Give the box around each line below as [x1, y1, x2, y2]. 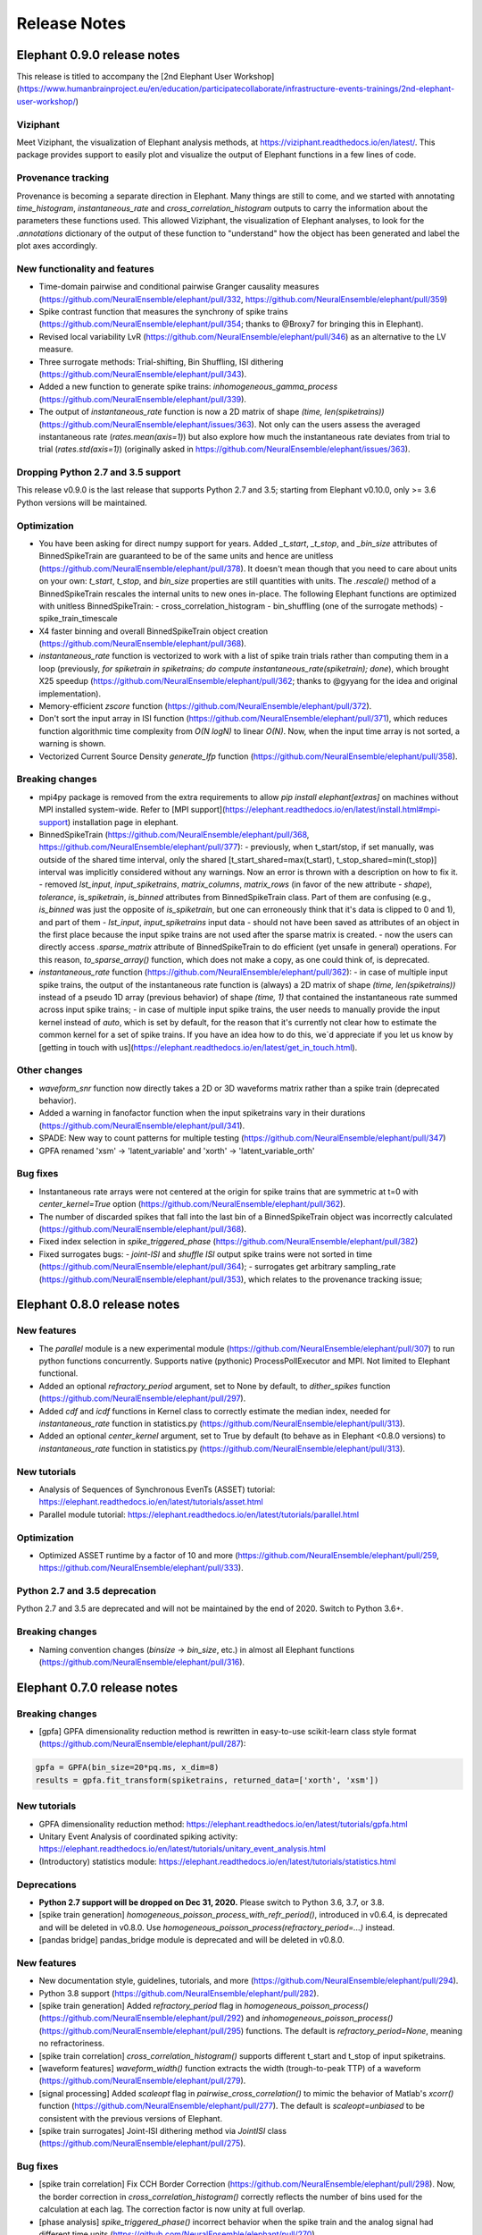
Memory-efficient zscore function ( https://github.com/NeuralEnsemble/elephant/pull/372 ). [38, 701, 372, 712]
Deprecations [16, 1878, 77, 1891]
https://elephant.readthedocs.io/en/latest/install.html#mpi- [224, 805, 441, 815]
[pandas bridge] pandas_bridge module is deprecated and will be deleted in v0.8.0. [38, 1935, 345, 1945]
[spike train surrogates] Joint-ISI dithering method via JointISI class [38, 2125, 287, 2136]
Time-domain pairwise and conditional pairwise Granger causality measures [38, 282, 320, 292]
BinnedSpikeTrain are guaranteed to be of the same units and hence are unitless [38, 551, 334, 561]
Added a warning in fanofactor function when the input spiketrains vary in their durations [38, 1108, 366, 1118]
